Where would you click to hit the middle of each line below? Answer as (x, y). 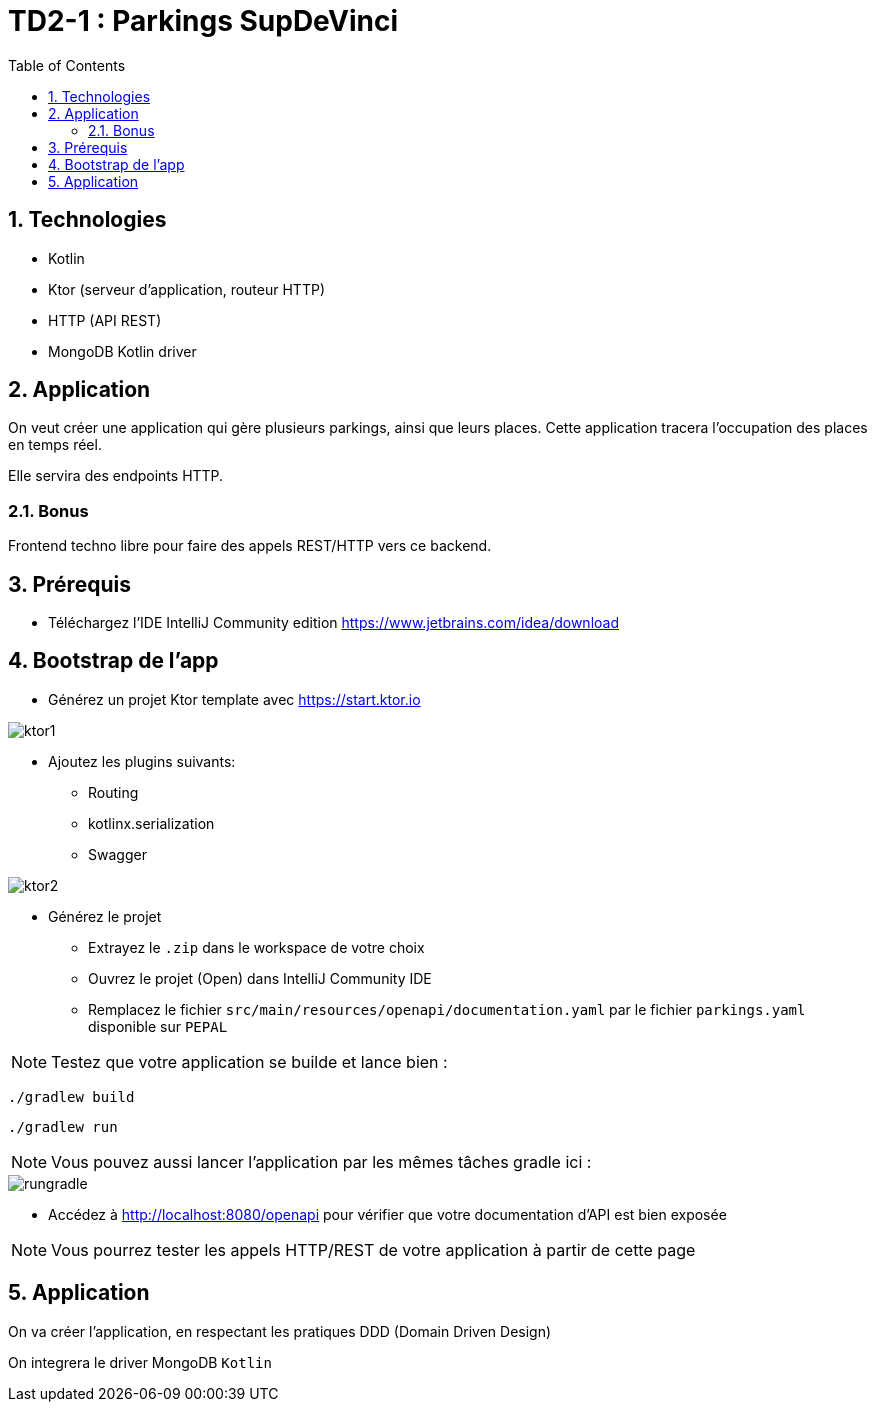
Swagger (117, 854)
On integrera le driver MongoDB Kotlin (140, 1362)
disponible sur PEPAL (158, 1026)
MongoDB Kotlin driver (122, 351)
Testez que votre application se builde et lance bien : (249, 1061)
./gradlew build (71, 1096)
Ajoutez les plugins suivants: (142, 761)
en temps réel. (55, 445)
